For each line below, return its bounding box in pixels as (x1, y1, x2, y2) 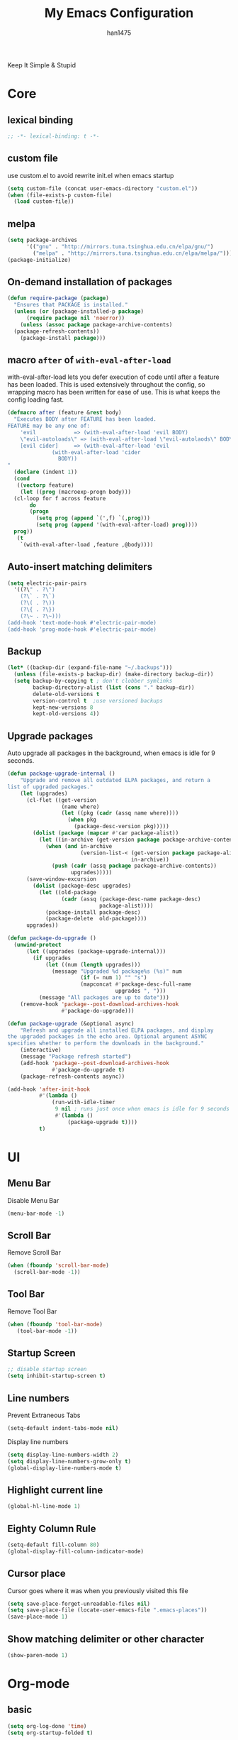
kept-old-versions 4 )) (33, 710, 100, 717)
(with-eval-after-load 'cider (52, 448, 141, 456)
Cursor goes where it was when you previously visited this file (7, 1586, 189, 1595)
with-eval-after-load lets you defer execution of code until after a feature (7, 373, 220, 381)
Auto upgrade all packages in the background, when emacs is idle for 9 (7, 749, 216, 757)
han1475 (106, 28, 132, 37)
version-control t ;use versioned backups (33, 697, 163, 704)
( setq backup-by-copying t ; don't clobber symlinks (13, 678, 173, 685)
